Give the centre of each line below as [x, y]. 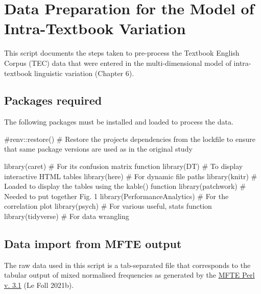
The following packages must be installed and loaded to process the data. [119, 122]
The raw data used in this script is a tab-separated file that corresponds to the [127, 265]
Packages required [53, 100]
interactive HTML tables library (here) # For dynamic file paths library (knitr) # [131, 176]
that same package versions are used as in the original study [98, 149]
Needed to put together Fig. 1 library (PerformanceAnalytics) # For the [116, 196]
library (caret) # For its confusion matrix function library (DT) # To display [124, 166]
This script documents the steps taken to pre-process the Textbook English [122, 53]
